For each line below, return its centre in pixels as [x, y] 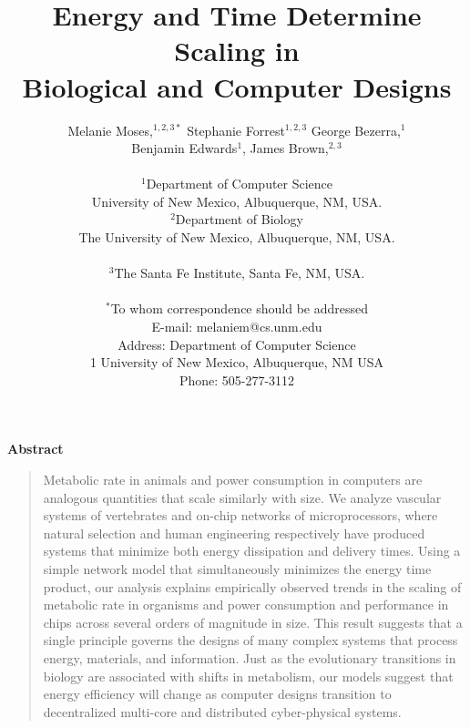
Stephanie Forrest [236, 130]
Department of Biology [239, 219]
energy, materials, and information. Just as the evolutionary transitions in [250, 657]
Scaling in [237, 51]
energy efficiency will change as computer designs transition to [217, 694]
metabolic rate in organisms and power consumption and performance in [246, 605]
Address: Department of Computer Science [237, 344]
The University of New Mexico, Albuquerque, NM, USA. [237, 237]
